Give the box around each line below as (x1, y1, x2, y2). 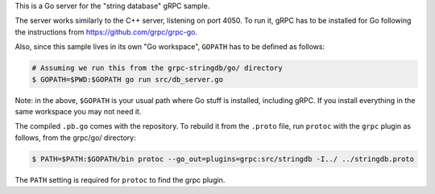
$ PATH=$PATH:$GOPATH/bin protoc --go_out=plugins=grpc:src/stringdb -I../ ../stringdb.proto (31, 154, 415, 163)
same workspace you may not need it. (14, 106, 142, 116)
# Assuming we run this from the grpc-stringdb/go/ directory (31, 64, 283, 72)
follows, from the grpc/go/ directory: (14, 133, 136, 142)
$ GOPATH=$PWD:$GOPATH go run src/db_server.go (31, 75, 223, 84)
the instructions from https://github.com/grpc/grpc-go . (14, 27, 197, 36)
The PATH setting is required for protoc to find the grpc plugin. (14, 175, 226, 184)
